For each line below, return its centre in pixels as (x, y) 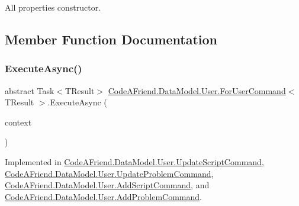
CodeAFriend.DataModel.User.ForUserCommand (197, 90)
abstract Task (30, 90)
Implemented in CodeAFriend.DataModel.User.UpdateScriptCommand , (134, 161)
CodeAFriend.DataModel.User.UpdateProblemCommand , (109, 173)
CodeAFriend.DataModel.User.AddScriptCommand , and (107, 185)
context (18, 122)
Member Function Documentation (111, 39)
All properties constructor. (53, 7)
